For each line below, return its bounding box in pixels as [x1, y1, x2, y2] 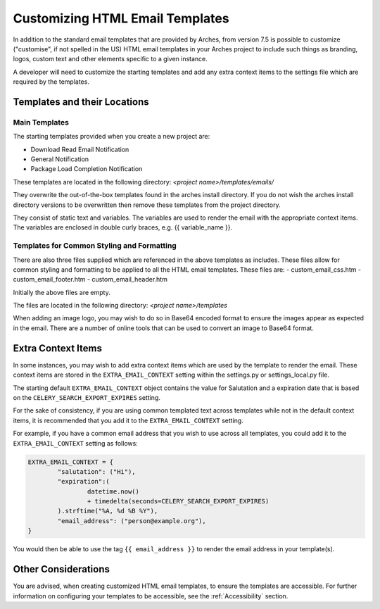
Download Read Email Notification [30, 145, 129, 153]
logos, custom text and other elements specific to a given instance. [13, 55, 208, 63]
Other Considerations [13, 563, 110, 575]
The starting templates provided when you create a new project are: [13, 132, 210, 141]
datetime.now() [87, 487, 140, 496]
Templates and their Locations [13, 96, 149, 108]
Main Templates [13, 117, 70, 127]
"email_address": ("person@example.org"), [57, 517, 207, 525]
